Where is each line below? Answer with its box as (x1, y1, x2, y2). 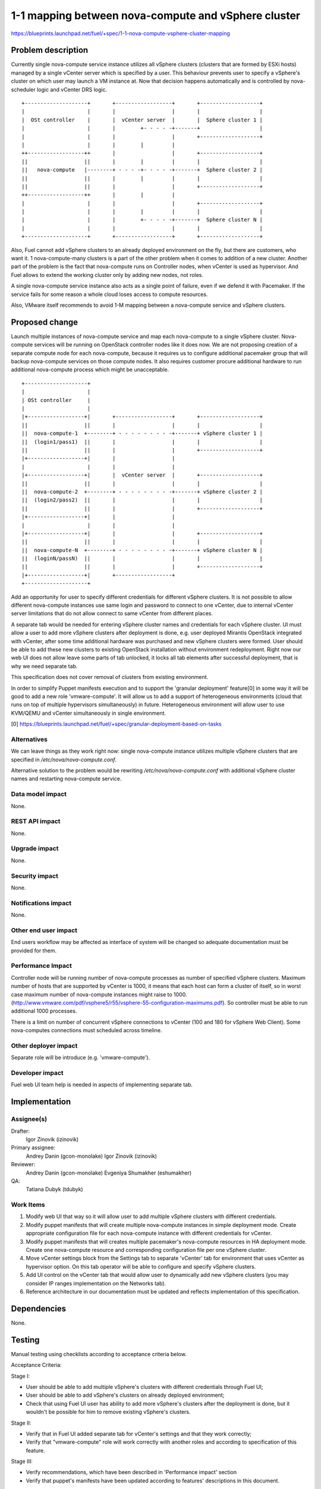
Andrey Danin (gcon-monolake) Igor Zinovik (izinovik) (26, 1152, 158, 1160)
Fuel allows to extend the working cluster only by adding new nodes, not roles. (11, 271, 203, 278)
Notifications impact (11, 899, 71, 907)
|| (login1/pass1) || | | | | (21, 438, 263, 445)
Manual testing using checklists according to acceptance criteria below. (11, 1350, 187, 1357)
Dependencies (11, 1303, 67, 1313)
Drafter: (11, 1127, 30, 1135)
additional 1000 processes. (11, 1007, 77, 1015)
